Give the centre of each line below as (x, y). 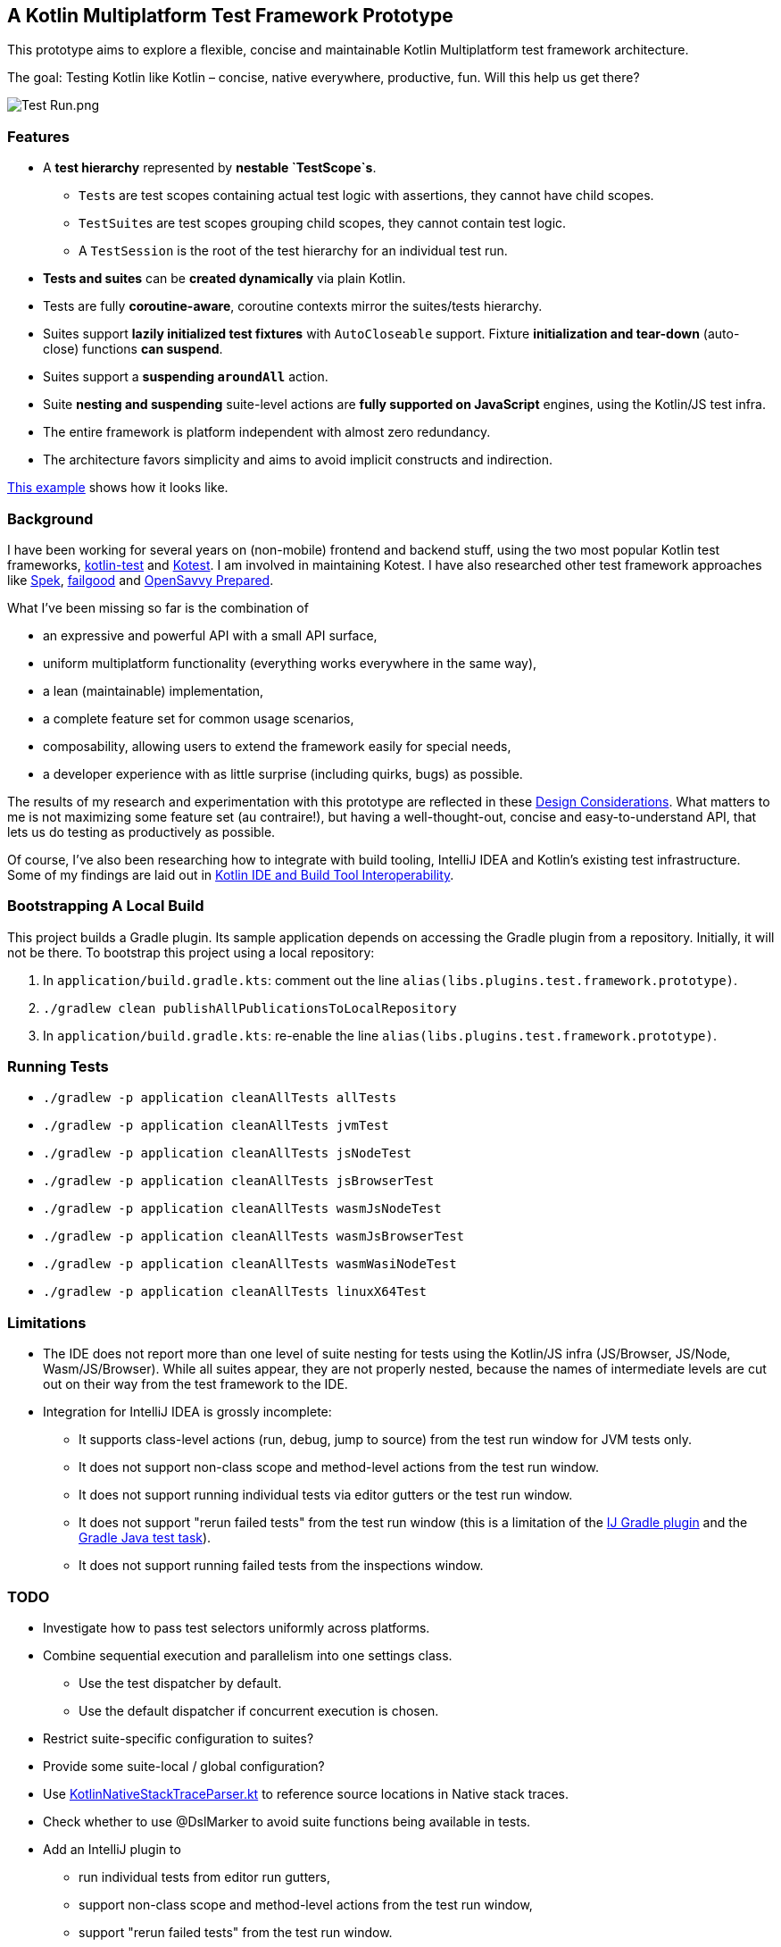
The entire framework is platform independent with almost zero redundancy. (267, 432)
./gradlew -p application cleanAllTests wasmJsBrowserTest (254, 1237)
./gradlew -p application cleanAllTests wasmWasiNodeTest (250, 1264)
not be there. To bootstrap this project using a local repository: (191, 952)
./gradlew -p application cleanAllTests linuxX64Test (235, 1292)
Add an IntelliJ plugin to (112, 1849)
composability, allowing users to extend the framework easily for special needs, (277, 746)
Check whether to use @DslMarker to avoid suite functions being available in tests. (287, 1821)
